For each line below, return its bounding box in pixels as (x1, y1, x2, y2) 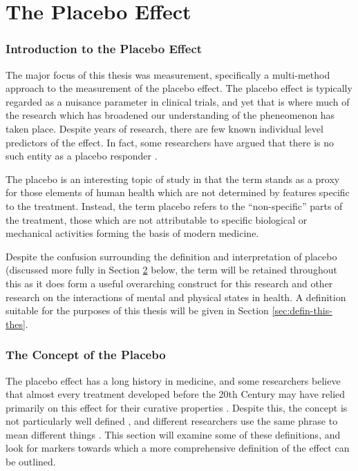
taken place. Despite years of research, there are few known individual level (6, 121, 323, 135)
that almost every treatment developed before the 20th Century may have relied (6, 387, 346, 401)
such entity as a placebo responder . (6, 148, 158, 163)
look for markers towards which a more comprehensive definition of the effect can (6, 441, 350, 455)
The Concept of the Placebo (6, 346, 166, 363)
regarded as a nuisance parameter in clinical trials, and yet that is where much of (6, 94, 350, 108)
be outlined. (6, 454, 56, 469)
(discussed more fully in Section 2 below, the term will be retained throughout (6, 262, 337, 277)
